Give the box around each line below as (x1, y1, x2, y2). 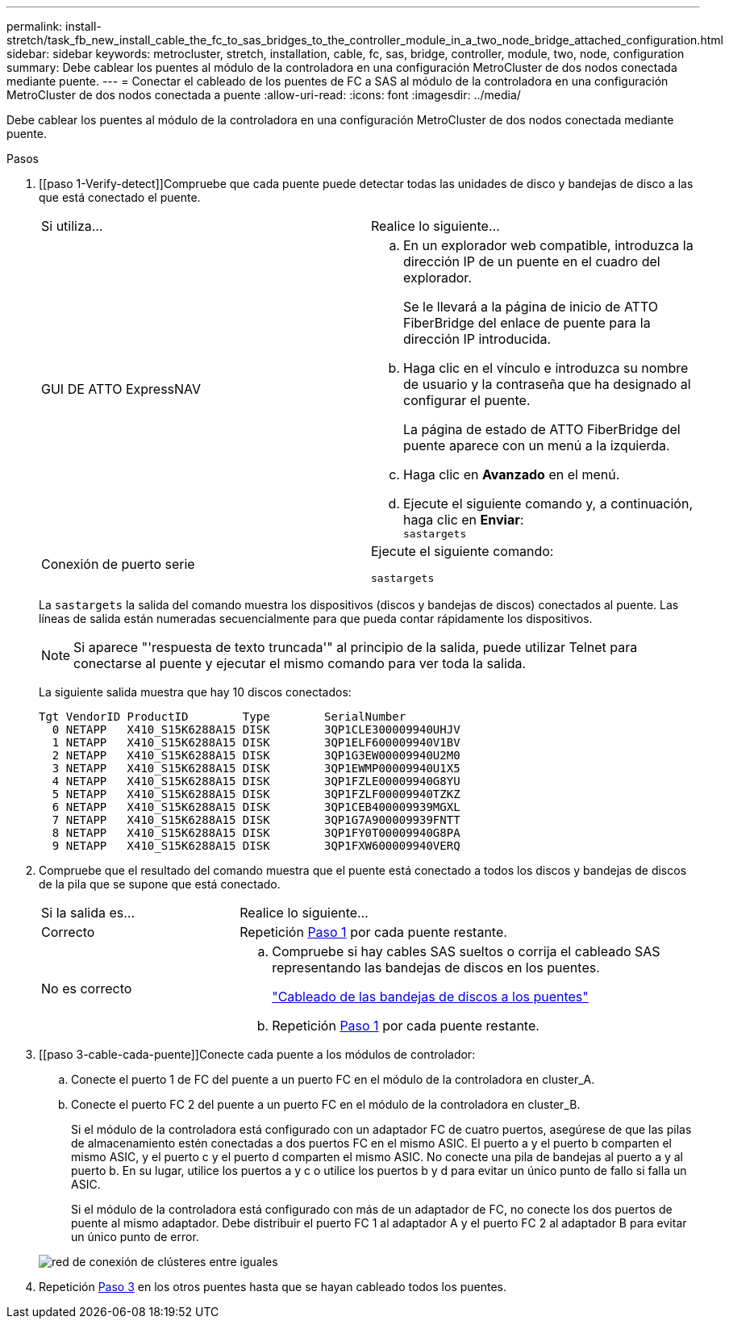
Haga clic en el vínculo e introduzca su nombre (403, 360, 689, 376)
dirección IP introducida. (403, 331, 552, 347)
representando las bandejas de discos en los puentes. (272, 959, 600, 976)
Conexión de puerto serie (41, 555, 195, 572)
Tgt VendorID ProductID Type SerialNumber (39, 710, 406, 723)
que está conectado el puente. (39, 190, 201, 204)
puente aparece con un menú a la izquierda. (403, 437, 670, 454)
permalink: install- (6, 19, 102, 33)
